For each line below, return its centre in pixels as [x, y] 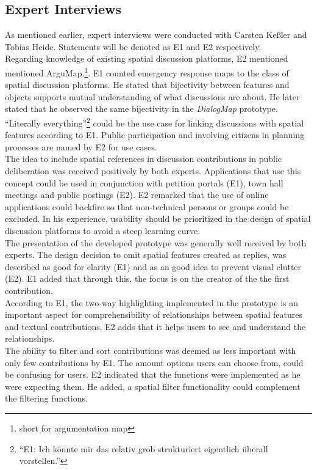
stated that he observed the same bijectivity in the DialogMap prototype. [141, 108]
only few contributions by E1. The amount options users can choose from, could [154, 362]
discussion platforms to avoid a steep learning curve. [103, 231]
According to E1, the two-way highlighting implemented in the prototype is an [152, 302]
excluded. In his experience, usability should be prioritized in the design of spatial [158, 218]
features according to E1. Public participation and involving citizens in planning [155, 135]
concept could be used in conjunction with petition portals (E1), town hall [144, 182]
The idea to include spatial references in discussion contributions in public [144, 159]
